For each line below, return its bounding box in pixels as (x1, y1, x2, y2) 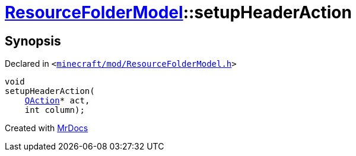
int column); (24, 105, 85, 115)
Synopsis (5, 33, 61, 48)
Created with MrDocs (5, 123, 88, 134)
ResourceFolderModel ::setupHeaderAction (5, 2, 352, 22)
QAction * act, (24, 96, 90, 106)
